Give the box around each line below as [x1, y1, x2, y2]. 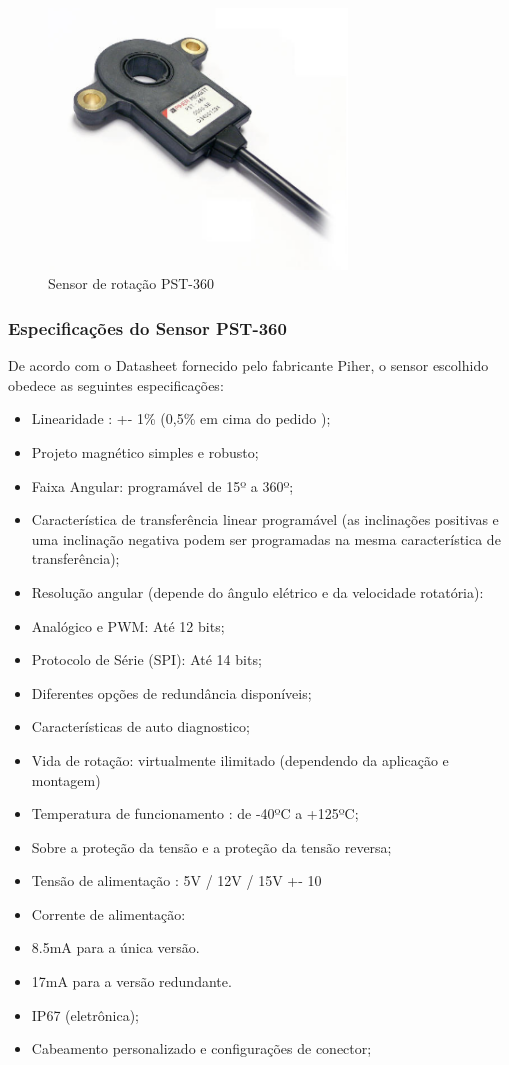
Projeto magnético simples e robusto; [31, 441, 259, 462]
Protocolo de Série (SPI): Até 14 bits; [31, 649, 262, 670]
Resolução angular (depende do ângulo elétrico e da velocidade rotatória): [31, 581, 484, 602]
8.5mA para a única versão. [31, 937, 200, 958]
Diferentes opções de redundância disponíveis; [31, 682, 312, 703]
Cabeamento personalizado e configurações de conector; [31, 1038, 372, 1059]
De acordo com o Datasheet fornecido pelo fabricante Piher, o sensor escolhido [8, 355, 489, 376]
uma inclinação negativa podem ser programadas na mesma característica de [31, 528, 501, 549]
